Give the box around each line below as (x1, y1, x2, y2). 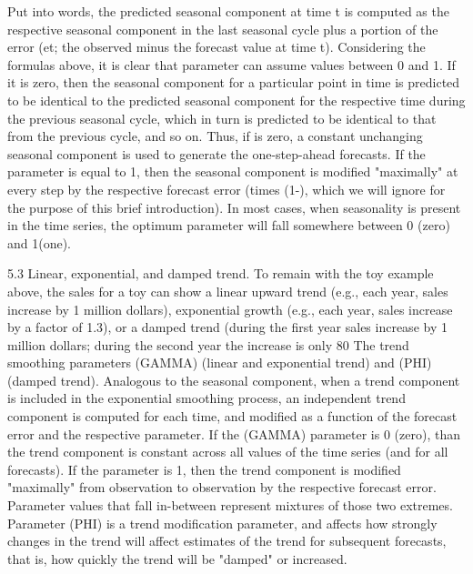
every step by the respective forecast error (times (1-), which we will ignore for (7, 179, 446, 198)
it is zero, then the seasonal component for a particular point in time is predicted (7, 73, 460, 92)
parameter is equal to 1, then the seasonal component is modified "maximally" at (7, 162, 458, 181)
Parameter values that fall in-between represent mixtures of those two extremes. (7, 496, 453, 515)
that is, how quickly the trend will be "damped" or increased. (7, 549, 347, 568)
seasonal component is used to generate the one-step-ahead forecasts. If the (7, 144, 426, 163)
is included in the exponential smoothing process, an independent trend (7, 388, 406, 408)
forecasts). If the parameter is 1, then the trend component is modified (7, 459, 401, 478)
